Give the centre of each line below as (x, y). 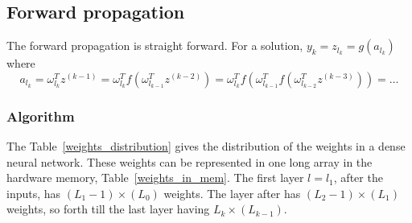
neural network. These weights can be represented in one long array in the (190, 161)
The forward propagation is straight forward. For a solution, (155, 45)
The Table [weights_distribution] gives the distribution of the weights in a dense (206, 146)
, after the (358, 178)
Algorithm (41, 116)
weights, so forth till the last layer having (108, 209)
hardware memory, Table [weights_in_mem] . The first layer (155, 178)
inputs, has (34, 193)
